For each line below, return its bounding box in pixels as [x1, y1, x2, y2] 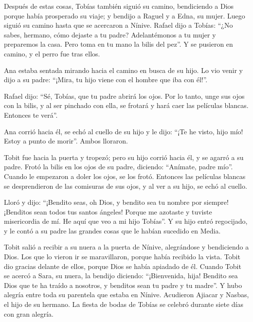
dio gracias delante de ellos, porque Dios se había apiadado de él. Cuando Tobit [4, 261, 241, 271]
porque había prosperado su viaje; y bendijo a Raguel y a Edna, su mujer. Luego [4, 10, 245, 20]
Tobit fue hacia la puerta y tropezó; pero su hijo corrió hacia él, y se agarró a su [4, 152, 244, 162]
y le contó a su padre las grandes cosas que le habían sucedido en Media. [4, 225, 221, 235]
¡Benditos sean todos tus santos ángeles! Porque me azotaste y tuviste [4, 206, 212, 216]
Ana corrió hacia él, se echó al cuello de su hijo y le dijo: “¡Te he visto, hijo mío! [4, 126, 243, 136]
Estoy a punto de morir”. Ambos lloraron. [4, 136, 128, 146]
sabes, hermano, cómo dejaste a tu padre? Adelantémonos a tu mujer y [4, 29, 216, 39]
